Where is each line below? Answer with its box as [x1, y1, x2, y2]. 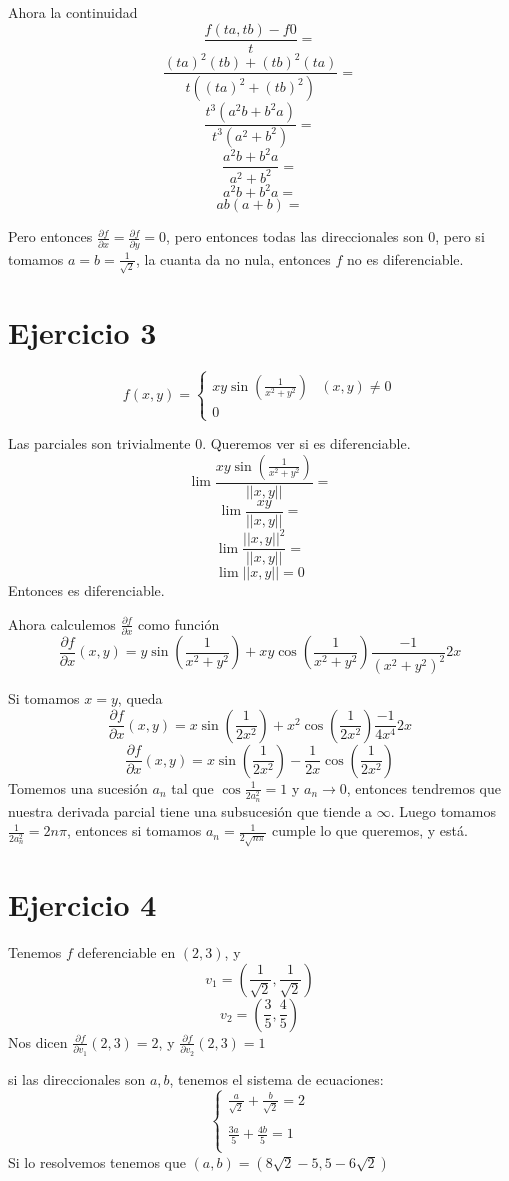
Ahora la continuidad [8, 2, 138, 22]
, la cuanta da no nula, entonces [135, 248, 331, 269]
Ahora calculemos [8, 613, 116, 634]
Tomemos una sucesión [8, 777, 148, 798]
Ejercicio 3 [8, 311, 157, 352]
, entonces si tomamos [66, 820, 202, 841]
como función [137, 613, 220, 634]
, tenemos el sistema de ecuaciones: [169, 1068, 384, 1089]
